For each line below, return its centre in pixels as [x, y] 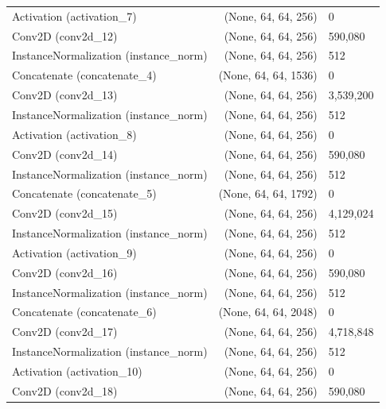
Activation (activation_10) [77, 370]
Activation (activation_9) [74, 252]
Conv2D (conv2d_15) [65, 213]
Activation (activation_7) [74, 15]
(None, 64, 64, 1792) [268, 193]
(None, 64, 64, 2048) [268, 312]
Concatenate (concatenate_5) [84, 193]
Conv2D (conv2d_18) [65, 390]
